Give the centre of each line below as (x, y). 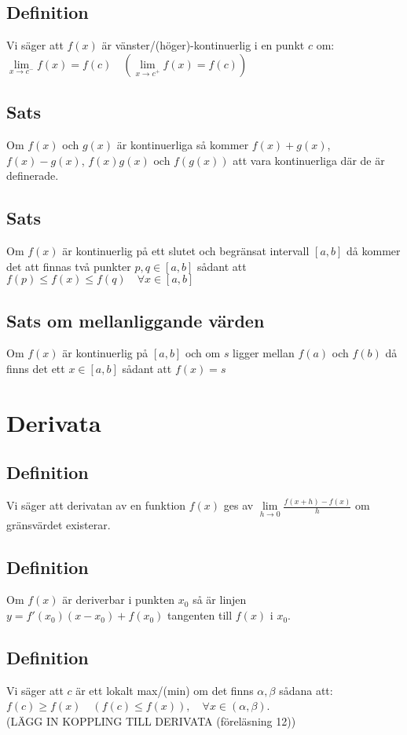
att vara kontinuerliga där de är (309, 160)
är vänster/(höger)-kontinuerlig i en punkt (203, 45)
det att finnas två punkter (69, 266)
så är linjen (220, 600)
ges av (238, 505)
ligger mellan (264, 353)
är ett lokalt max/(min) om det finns (165, 690)
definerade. (33, 176)
